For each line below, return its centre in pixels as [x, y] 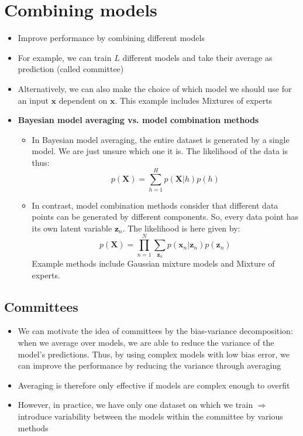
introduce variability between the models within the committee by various [150, 416]
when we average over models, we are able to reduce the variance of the [146, 342]
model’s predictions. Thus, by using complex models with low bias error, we [154, 354]
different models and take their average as [197, 57]
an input [33, 100]
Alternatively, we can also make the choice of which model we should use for [155, 88]
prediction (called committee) [71, 69]
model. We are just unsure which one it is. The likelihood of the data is [160, 151]
